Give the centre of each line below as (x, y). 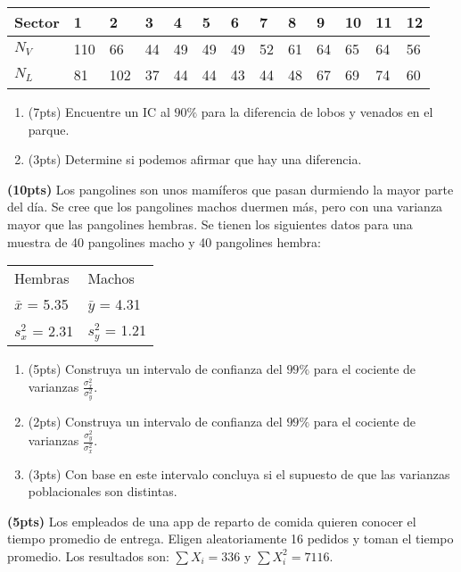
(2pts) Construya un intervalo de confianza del (155, 421)
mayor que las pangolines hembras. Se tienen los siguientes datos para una (210, 224)
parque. (49, 129)
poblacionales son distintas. (103, 491)
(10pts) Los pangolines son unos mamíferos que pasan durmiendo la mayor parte (230, 189)
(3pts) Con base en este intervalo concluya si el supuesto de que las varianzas (239, 473)
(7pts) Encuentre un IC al (99, 112)
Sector (37, 22)
